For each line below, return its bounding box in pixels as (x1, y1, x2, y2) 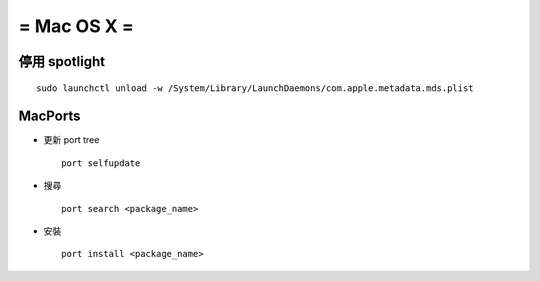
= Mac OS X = (18, 15, 134, 37)
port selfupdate (61, 157, 141, 169)
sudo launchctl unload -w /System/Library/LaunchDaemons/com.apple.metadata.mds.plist (36, 82, 474, 94)
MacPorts (18, 108, 81, 125)
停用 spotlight (18, 53, 106, 70)
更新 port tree (43, 134, 100, 146)
